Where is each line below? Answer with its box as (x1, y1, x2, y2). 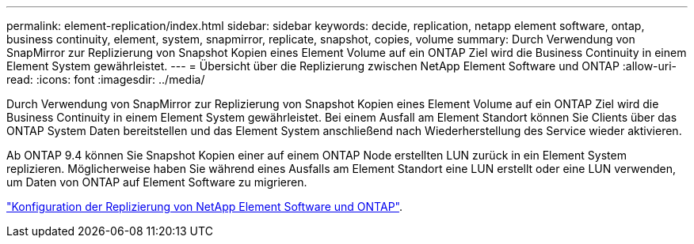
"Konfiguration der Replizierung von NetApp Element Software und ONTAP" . (6, 200, 402, 213)
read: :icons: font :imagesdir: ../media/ (6, 73, 205, 86)
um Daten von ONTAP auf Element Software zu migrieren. (6, 175, 307, 189)
